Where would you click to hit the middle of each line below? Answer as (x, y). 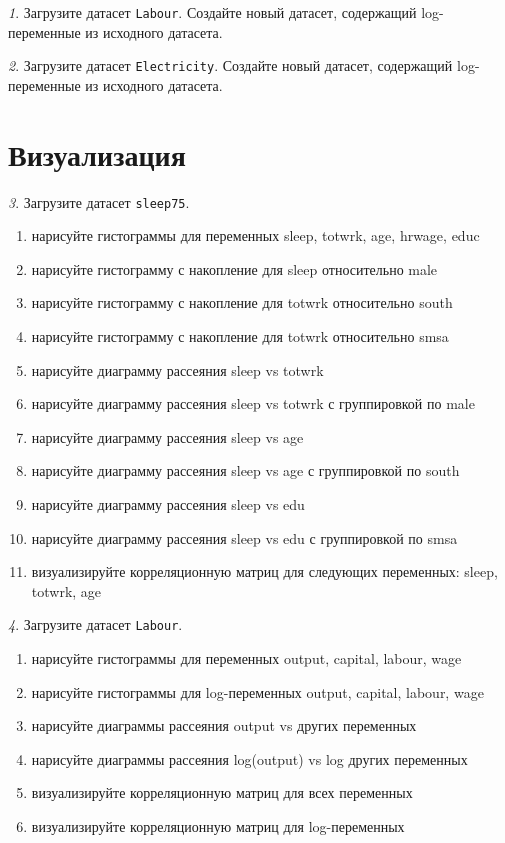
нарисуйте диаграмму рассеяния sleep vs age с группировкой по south (245, 470)
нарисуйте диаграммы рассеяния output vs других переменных (224, 725)
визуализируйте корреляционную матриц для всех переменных (222, 792)
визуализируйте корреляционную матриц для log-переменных (218, 826)
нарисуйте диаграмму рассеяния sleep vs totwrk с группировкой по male (253, 403)
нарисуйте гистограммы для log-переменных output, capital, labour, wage (257, 691)
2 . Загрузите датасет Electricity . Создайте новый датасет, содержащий (230, 65)
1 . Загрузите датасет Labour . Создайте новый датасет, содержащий (212, 12)
